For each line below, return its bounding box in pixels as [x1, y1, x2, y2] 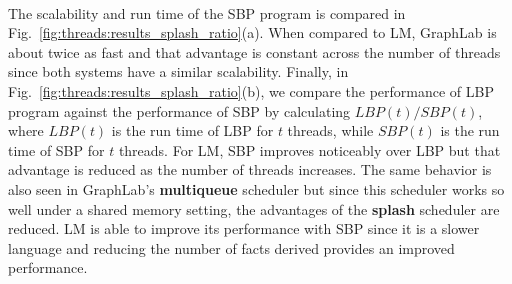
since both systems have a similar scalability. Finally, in [8, 61, 349, 82]
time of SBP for [8, 139, 105, 160]
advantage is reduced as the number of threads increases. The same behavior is [8, 159, 492, 180]
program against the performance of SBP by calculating [8, 100, 351, 121]
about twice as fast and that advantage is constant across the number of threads [8, 41, 501, 62]
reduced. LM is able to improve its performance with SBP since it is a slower [8, 218, 480, 239]
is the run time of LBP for [111, 120, 274, 141]
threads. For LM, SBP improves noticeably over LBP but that [118, 139, 501, 160]
